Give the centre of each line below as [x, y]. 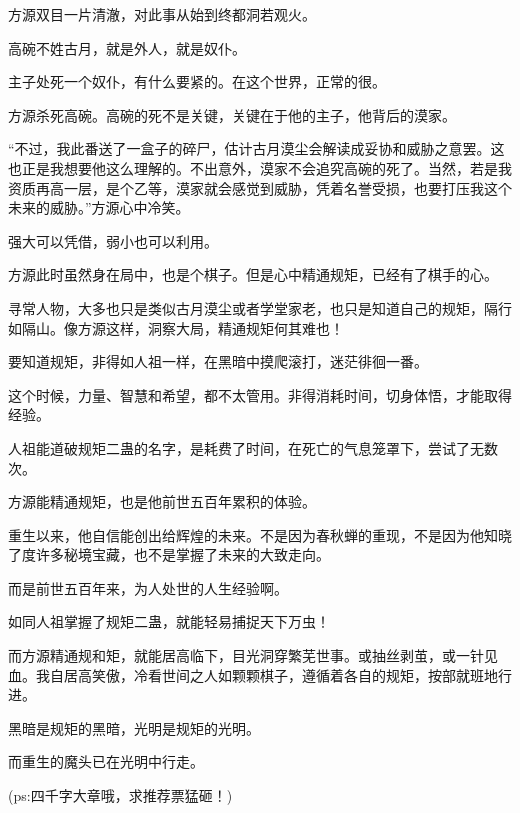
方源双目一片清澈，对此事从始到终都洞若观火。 [162, 14]
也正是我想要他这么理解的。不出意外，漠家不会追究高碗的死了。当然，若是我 [260, 167]
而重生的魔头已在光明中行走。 [106, 761]
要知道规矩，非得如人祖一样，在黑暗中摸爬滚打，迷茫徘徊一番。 [218, 361]
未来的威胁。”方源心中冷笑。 [99, 207]
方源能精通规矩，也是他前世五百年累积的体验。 [162, 501]
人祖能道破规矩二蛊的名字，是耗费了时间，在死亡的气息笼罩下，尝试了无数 [253, 447]
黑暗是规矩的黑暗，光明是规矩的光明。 [134, 727]
